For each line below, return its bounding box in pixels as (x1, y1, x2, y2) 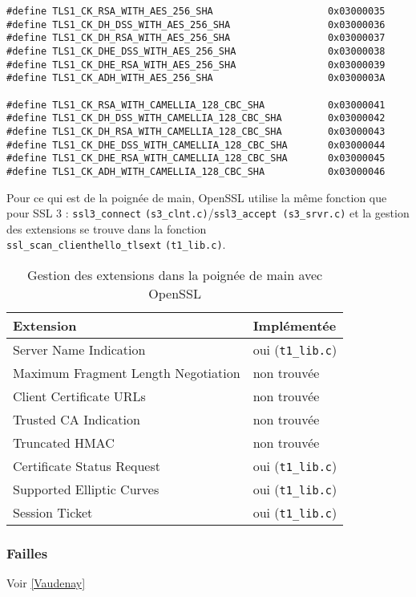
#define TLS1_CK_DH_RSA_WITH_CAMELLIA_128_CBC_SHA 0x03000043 (6, 125, 386, 137)
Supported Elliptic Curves (13, 480, 160, 499)
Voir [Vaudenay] (6, 575, 86, 591)
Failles (6, 542, 48, 562)
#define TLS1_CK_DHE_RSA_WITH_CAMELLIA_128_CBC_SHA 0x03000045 (6, 152, 386, 164)
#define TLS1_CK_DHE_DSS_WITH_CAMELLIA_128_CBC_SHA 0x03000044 (6, 139, 386, 151)
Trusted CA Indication (13, 410, 140, 429)
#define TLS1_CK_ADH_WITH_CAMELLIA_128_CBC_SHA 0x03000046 (6, 165, 386, 177)
